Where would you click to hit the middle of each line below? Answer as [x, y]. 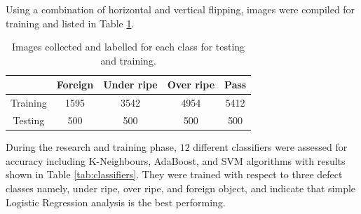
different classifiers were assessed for [270, 147]
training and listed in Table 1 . [70, 23]
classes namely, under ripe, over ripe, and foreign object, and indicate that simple [181, 188]
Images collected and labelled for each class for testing [129, 47]
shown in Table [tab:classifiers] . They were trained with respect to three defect [174, 174]
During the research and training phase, [91, 147]
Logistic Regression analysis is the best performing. [116, 202]
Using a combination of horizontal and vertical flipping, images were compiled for [180, 9]
